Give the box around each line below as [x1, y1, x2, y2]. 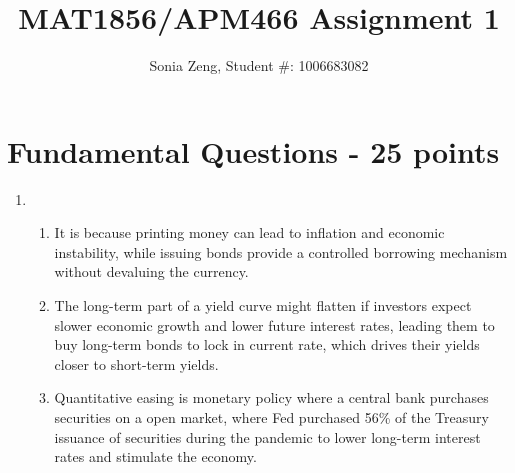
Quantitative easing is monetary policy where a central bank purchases [54, 387, 489, 408]
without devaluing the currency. [54, 261, 249, 282]
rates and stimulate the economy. [54, 446, 257, 467]
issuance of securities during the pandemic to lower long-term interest [54, 426, 481, 447]
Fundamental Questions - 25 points [7, 130, 500, 171]
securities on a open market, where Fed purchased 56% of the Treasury [54, 407, 489, 427]
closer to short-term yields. [54, 353, 219, 374]
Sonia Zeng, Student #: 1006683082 [149, 55, 369, 76]
